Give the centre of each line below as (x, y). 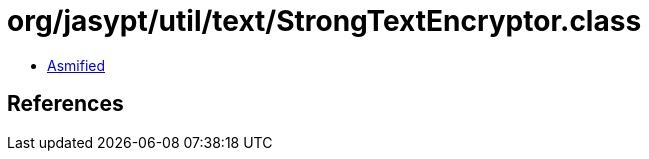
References (65, 104)
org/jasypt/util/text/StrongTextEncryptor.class (324, 21)
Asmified (76, 65)
